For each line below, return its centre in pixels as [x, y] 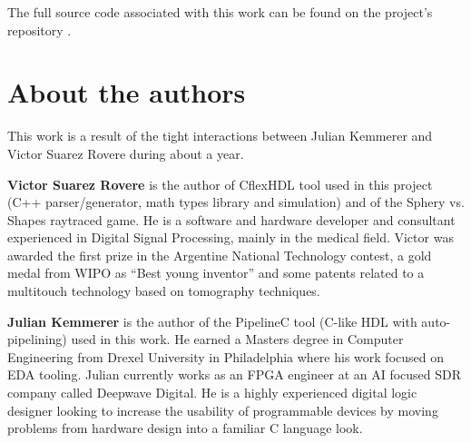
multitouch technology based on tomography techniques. [164, 291]
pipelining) [37, 339]
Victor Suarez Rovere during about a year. [126, 153]
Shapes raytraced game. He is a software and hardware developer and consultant [231, 219]
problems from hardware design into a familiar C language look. [185, 428]
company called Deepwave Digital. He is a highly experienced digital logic [212, 393]
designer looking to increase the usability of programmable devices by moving [223, 410]
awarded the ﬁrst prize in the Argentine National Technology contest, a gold [220, 255]
